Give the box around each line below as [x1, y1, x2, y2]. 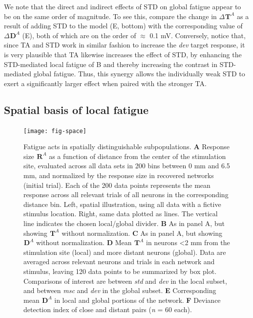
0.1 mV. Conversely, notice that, [149, 30, 246, 40]
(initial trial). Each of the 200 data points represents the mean [23, 180, 211, 190]
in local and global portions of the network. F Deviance [54, 295, 221, 305]
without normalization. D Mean [36, 237, 132, 248]
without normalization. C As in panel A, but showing [62, 227, 222, 238]
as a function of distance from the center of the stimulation [49, 151, 226, 161]
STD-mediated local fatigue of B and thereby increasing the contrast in [4, 59, 217, 69]
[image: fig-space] [23, 127, 86, 135]
